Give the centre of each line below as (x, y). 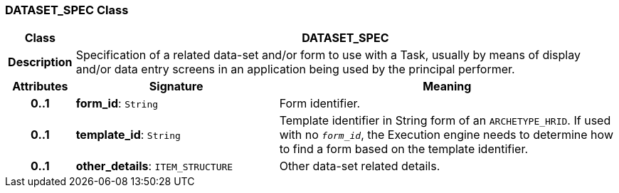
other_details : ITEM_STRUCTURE (154, 166)
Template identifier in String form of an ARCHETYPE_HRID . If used (445, 121)
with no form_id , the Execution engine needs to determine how (446, 135)
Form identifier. (320, 104)
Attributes (40, 87)
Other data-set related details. (360, 166)
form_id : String (117, 104)
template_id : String (128, 135)
